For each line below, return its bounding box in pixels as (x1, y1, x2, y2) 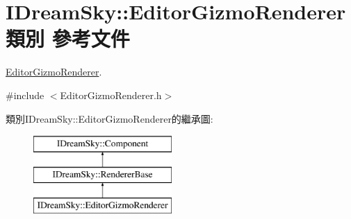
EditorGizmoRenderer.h (60, 87, 162, 102)
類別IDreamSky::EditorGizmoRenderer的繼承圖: (6, 111, 213, 125)
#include (6, 87, 44, 102)
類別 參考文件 (6, 24, 130, 53)
